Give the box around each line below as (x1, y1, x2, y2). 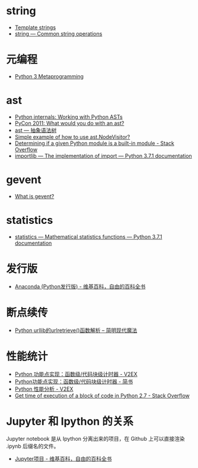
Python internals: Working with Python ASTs (14, 113, 123, 120)
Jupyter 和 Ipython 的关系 (6, 415, 133, 428)
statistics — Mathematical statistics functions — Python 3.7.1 (14, 233, 162, 240)
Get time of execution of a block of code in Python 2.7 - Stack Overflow (14, 392, 190, 399)
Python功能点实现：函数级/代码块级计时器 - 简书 (14, 378, 133, 385)
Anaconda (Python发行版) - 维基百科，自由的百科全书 (14, 283, 146, 290)
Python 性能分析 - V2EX (14, 385, 74, 393)
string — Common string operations (14, 30, 103, 37)
